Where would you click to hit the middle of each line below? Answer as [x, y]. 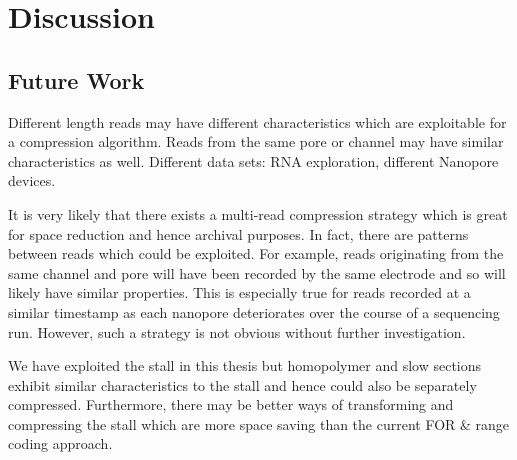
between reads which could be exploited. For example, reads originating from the [256, 253]
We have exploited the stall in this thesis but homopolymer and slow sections [245, 365]
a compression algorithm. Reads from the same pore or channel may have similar [256, 141]
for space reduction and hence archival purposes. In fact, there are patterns [238, 233]
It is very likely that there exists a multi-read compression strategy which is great [258, 213]
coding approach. [60, 443]
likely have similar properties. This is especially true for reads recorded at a [239, 292]
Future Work [76, 79]
